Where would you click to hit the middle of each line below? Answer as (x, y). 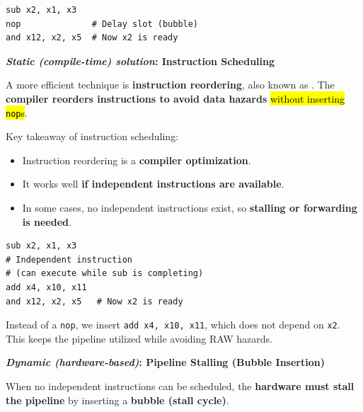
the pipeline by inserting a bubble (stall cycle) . (117, 400)
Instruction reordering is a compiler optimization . (137, 160)
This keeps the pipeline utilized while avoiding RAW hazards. (139, 338)
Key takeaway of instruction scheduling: (92, 136)
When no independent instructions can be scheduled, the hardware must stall (180, 386)
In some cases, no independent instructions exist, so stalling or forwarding (190, 207)
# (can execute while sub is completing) (105, 274)
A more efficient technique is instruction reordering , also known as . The (170, 85)
